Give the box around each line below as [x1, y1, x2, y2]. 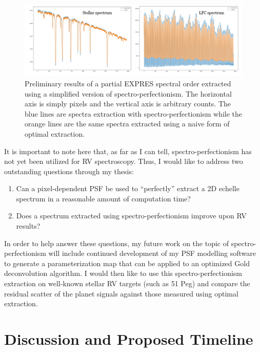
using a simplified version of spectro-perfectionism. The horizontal [25, 88, 232, 99]
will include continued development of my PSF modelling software [48, 248, 256, 258]
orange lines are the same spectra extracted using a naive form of [25, 118, 230, 129]
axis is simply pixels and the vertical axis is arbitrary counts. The [25, 98, 231, 109]
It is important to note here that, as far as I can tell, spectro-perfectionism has [4, 145, 252, 156]
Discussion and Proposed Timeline [4, 328, 253, 349]
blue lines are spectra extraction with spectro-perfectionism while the [25, 108, 242, 119]
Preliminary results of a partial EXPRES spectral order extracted [25, 78, 231, 88]
